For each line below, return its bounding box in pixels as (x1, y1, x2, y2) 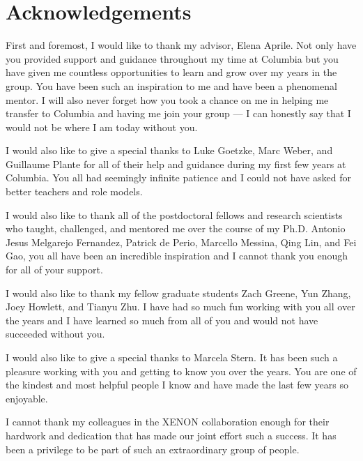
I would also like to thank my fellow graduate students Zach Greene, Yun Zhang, (6, 285, 351, 300)
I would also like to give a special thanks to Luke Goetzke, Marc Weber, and (6, 143, 333, 158)
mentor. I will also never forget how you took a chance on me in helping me (6, 92, 329, 107)
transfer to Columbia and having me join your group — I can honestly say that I (6, 106, 351, 121)
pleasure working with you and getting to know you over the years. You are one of (6, 363, 357, 378)
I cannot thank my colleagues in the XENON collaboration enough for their (6, 414, 330, 429)
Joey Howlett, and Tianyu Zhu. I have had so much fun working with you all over (6, 299, 355, 314)
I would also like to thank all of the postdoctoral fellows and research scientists (6, 207, 343, 222)
